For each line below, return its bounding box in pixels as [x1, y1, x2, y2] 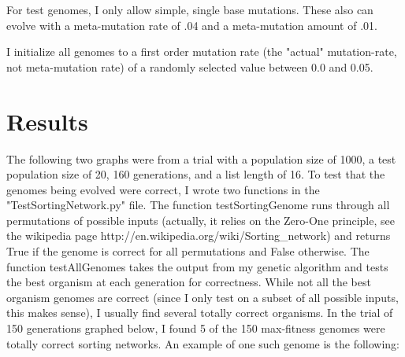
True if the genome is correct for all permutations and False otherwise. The [6, 243, 370, 259]
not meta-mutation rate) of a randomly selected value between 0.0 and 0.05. [6, 58, 373, 75]
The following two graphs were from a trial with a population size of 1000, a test [6, 150, 396, 167]
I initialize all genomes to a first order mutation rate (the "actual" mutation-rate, [6, 43, 397, 60]
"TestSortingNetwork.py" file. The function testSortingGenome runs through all [6, 197, 390, 213]
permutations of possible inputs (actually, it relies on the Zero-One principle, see [6, 212, 395, 228]
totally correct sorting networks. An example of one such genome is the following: [6, 335, 399, 351]
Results [6, 105, 88, 137]
